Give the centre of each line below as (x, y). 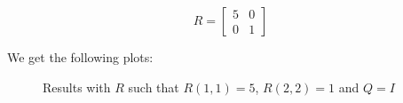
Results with (77, 87)
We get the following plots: (80, 57)
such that (154, 87)
